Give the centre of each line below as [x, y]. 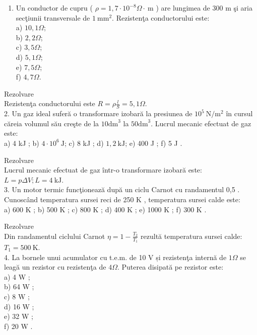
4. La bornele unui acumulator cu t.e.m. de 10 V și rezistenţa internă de [115, 257]
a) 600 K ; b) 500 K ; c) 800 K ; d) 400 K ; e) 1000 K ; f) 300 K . [105, 209]
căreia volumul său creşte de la [52, 123]
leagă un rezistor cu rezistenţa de [55, 267]
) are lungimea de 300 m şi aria [204, 8]
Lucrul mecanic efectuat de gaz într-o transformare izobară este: [103, 170]
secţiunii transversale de [53, 17]
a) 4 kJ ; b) [22, 143]
